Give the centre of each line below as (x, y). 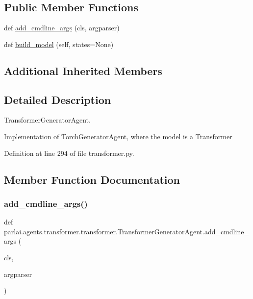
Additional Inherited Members (83, 70)
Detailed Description (58, 99)
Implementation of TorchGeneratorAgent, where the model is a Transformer (118, 136)
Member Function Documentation (92, 179)
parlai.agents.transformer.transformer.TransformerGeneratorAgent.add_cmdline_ (126, 231)
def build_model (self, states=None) (59, 44)
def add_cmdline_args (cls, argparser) (62, 28)
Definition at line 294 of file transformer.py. (69, 153)
